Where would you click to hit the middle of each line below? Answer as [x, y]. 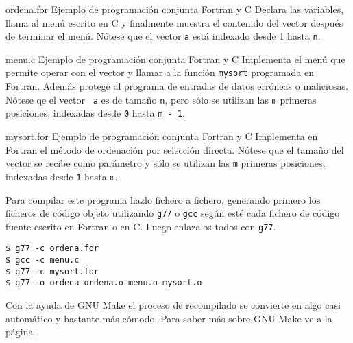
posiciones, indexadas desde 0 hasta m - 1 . [95, 113]
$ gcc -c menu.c [42, 260]
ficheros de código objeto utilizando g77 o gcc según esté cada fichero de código [173, 213]
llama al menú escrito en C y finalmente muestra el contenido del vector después [174, 22]
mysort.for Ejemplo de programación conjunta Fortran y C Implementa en [162, 136]
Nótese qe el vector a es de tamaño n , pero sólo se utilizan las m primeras [161, 99]
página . [23, 332]
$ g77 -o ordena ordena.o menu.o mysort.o [104, 283]
